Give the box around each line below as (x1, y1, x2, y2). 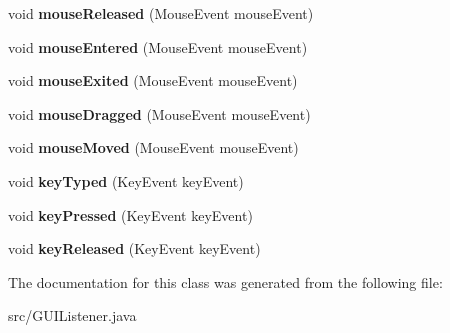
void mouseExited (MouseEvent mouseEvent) (8, 70, 298, 91)
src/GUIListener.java (8, 305, 137, 326)
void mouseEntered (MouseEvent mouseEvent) (8, 36, 308, 57)
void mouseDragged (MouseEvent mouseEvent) (8, 103, 311, 124)
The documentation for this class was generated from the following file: (8, 271, 443, 292)
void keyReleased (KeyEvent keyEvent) (8, 238, 261, 259)
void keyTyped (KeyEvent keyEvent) (8, 170, 244, 191)
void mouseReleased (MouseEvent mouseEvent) (8, 3, 314, 23)
